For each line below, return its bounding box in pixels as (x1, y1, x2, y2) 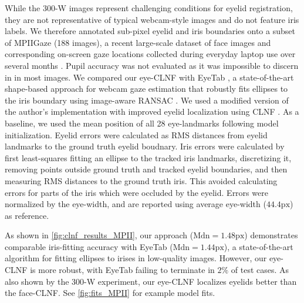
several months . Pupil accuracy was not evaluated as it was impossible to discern (5, 59, 299, 71)
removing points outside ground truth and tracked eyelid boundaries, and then (5, 163, 288, 175)
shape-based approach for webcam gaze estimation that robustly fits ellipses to (5, 82, 288, 95)
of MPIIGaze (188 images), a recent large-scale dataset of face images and (5, 36, 271, 48)
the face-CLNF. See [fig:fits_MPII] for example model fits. (5, 287, 215, 299)
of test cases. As (231, 264, 289, 276)
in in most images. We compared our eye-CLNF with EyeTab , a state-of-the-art (5, 71, 294, 83)
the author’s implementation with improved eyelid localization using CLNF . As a (5, 105, 299, 118)
